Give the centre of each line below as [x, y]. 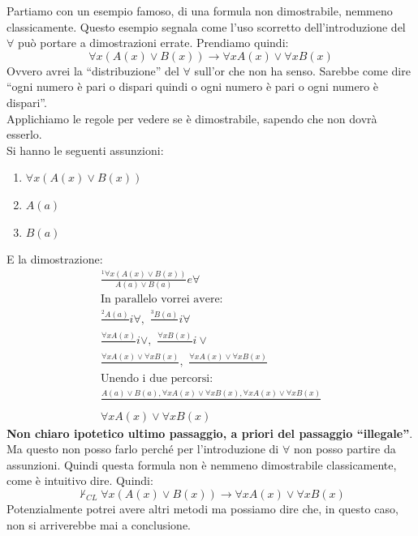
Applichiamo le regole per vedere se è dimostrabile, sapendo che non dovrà [192, 118]
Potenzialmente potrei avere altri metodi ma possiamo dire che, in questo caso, [203, 508]
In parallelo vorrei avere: [162, 299]
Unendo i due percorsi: [157, 379]
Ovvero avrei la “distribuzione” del [93, 70]
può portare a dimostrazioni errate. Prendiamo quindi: [153, 43]
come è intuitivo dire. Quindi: [80, 480]
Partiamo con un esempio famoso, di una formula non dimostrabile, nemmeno [200, 11]
